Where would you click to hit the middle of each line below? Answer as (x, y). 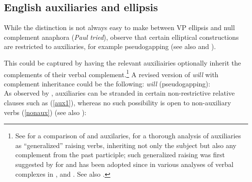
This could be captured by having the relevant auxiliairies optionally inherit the (123, 62)
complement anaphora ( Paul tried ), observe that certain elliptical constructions (121, 37)
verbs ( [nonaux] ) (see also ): (45, 112)
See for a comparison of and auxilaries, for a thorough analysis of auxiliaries (128, 136)
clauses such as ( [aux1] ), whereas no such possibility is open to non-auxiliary (118, 103)
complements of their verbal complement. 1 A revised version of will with (111, 73)
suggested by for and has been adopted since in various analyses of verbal (124, 164)
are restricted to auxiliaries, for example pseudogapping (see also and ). (110, 46)
